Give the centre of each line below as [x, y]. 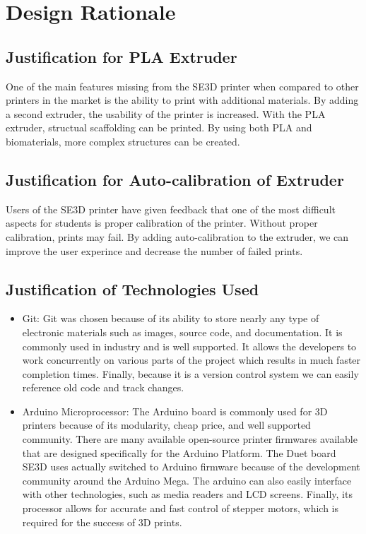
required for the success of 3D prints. [102, 522]
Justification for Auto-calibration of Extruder [175, 179]
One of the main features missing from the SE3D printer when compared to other [182, 86]
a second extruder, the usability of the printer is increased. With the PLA [166, 113]
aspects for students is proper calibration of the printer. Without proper [162, 223]
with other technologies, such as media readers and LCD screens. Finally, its [187, 494]
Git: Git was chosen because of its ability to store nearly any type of [171, 318]
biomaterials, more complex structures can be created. [123, 141]
